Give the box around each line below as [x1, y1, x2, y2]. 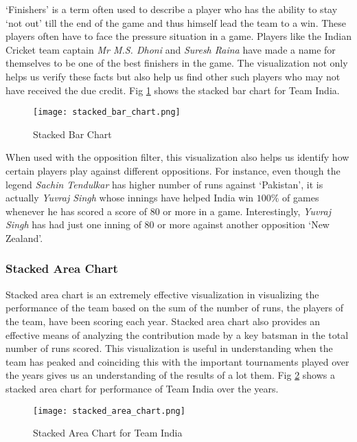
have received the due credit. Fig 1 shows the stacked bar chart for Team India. [5, 82, 340, 97]
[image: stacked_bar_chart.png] [33, 107, 181, 118]
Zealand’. [5, 230, 43, 245]
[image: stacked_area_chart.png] [33, 406, 185, 416]
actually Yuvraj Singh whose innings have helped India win [5, 190, 254, 205]
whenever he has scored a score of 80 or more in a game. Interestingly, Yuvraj [5, 203, 332, 218]
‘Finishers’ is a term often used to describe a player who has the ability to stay [5, 2, 338, 16]
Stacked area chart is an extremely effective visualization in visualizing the [5, 287, 319, 301]
